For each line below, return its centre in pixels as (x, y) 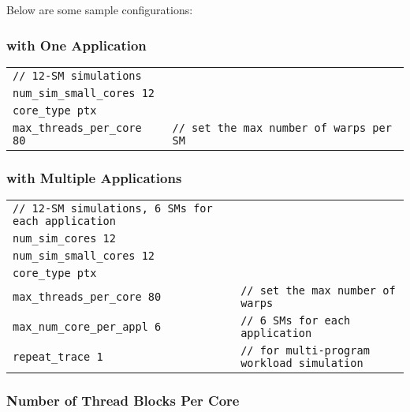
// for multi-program (305, 351)
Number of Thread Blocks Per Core (123, 400)
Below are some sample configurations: (100, 9)
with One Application (76, 45)
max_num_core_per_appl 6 (87, 327)
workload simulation (302, 363)
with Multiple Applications (94, 177)
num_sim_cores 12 (64, 239)
